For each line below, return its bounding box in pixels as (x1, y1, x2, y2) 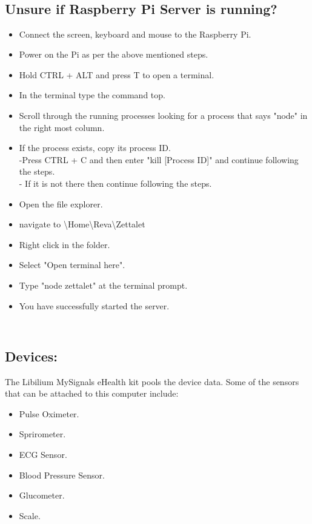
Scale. (19, 509, 41, 522)
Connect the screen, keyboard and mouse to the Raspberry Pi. (19, 27, 251, 40)
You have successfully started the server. (19, 299, 170, 312)
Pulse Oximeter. (19, 407, 79, 420)
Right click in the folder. (19, 238, 110, 250)
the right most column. (19, 121, 105, 133)
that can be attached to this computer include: (5, 387, 179, 400)
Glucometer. (19, 489, 65, 502)
